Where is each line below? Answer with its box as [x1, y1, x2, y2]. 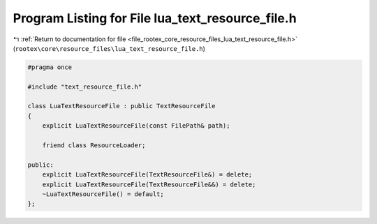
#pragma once [27, 63, 73, 71]
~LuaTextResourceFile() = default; [42, 191, 164, 198]
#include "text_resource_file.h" [27, 82, 142, 91]
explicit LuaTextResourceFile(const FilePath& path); [42, 122, 230, 130]
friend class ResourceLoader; [42, 142, 146, 149]
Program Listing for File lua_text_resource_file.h [13, 10, 297, 26]
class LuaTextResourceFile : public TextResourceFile [27, 102, 216, 110]
